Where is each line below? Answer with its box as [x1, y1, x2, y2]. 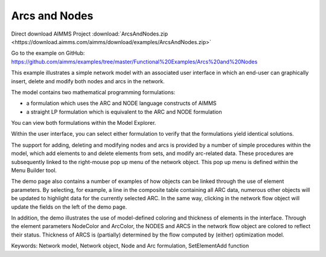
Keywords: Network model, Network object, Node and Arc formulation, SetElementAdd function [11, 242, 249, 250]
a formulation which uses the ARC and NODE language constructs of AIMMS [26, 100, 217, 107]
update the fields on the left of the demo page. [11, 203, 127, 211]
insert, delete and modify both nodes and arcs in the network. [11, 77, 165, 84]
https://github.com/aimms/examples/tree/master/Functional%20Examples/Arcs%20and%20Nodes [11, 58, 258, 65]
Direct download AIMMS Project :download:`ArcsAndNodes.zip [11, 30, 168, 37]
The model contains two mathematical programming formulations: [11, 88, 176, 96]
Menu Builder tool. [11, 167, 57, 174]
